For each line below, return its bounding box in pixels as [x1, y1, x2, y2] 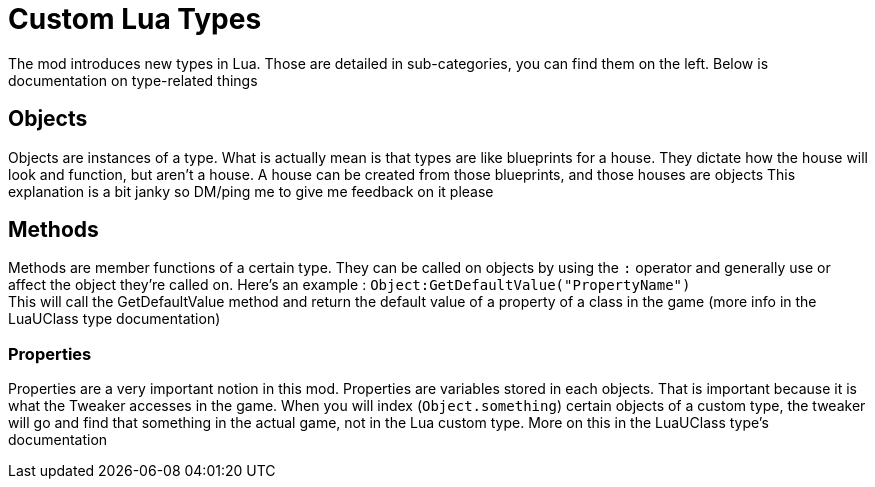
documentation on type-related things [8, 71, 258, 89]
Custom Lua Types [8, 2, 262, 36]
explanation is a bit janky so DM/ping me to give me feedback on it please [8, 182, 494, 200]
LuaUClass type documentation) [8, 310, 221, 328]
